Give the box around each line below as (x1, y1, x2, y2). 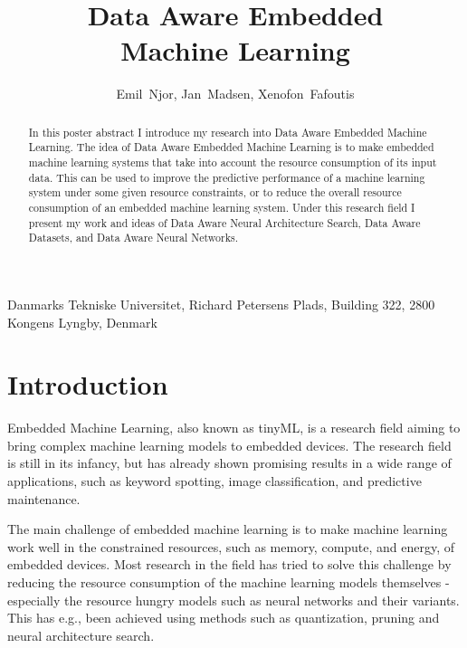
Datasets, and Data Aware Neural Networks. (28, 230, 238, 245)
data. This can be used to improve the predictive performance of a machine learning (28, 169, 425, 185)
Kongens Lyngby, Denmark (7, 312, 157, 331)
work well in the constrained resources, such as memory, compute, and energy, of (7, 537, 455, 556)
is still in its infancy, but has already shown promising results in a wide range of (7, 453, 452, 472)
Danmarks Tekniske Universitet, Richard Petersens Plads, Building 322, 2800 (7, 294, 435, 313)
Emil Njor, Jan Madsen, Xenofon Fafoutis (116, 84, 355, 103)
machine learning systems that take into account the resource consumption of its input (28, 155, 437, 170)
